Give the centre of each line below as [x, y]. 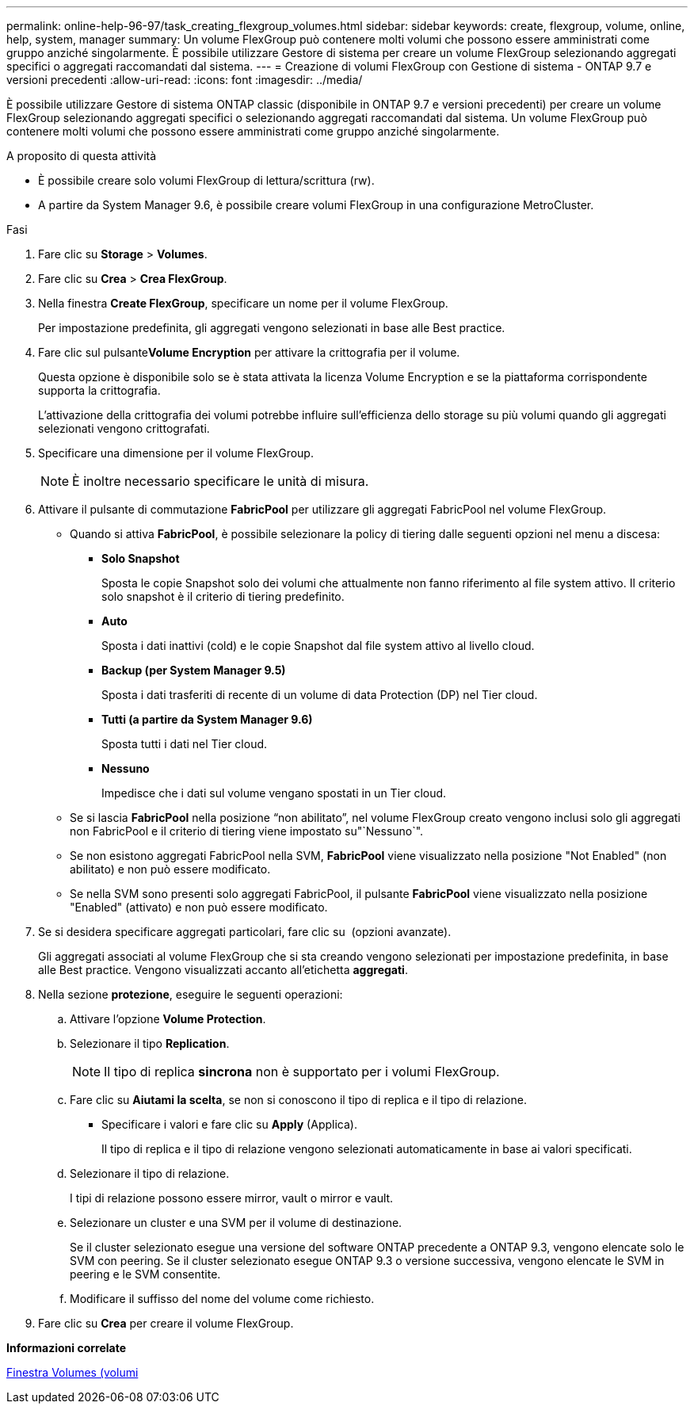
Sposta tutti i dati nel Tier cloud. [185, 744]
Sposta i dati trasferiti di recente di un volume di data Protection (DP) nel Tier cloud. [320, 695]
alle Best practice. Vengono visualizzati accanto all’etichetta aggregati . [223, 970]
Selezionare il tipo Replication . [150, 1043]
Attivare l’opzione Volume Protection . [168, 1019]
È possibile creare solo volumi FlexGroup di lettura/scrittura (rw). [206, 180]
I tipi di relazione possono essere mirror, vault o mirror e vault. [232, 1198]
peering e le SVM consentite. [145, 1274]
